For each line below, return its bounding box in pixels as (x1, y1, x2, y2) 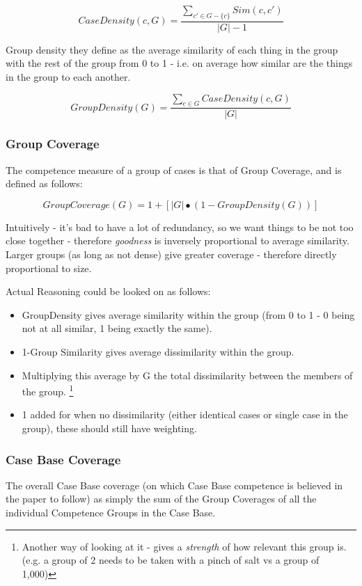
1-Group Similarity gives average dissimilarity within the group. (22, 345, 294, 358)
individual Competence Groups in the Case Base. (6, 505, 216, 520)
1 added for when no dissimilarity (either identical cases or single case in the (22, 407, 348, 422)
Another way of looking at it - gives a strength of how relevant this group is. (22, 539, 347, 553)
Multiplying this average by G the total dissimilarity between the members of (22, 367, 353, 382)
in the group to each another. (6, 70, 131, 84)
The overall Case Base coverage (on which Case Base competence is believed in (6, 477, 343, 492)
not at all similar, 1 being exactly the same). (22, 321, 212, 335)
